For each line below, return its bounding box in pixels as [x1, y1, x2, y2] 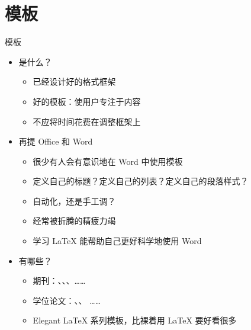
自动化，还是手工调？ [33, 194, 116, 207]
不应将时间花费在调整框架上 [33, 115, 141, 127]
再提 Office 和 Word [18, 135, 93, 148]
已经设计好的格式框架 [33, 75, 116, 88]
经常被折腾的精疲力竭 [33, 214, 116, 227]
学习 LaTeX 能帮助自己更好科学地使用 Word [33, 235, 202, 247]
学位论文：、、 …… [33, 294, 101, 306]
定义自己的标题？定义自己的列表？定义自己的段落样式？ [33, 175, 249, 187]
